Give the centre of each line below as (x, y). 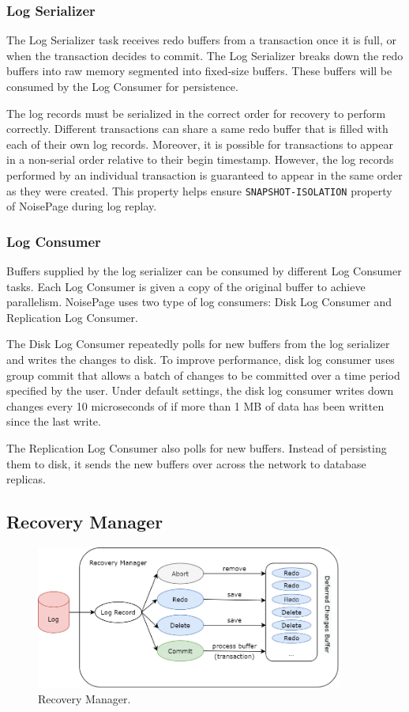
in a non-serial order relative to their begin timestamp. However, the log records (200, 159)
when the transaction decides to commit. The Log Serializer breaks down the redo (205, 55)
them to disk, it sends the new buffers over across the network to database (186, 463)
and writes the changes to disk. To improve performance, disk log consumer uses (201, 359)
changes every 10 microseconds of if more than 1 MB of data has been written (195, 405)
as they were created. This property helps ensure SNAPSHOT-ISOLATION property (199, 190)
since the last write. (54, 421)
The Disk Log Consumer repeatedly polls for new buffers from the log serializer (198, 344)
